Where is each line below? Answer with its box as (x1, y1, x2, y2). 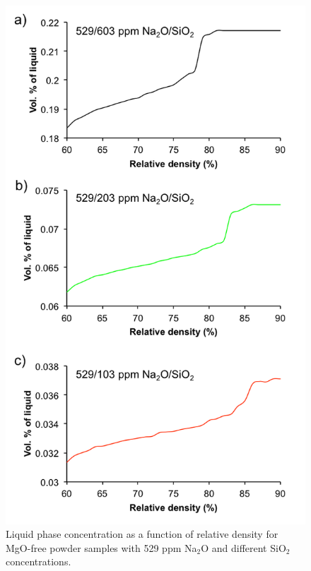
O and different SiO (201, 540, 286, 555)
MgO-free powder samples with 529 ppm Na (6, 540, 197, 555)
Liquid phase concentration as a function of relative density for (6, 527, 278, 541)
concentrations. (6, 554, 71, 569)
